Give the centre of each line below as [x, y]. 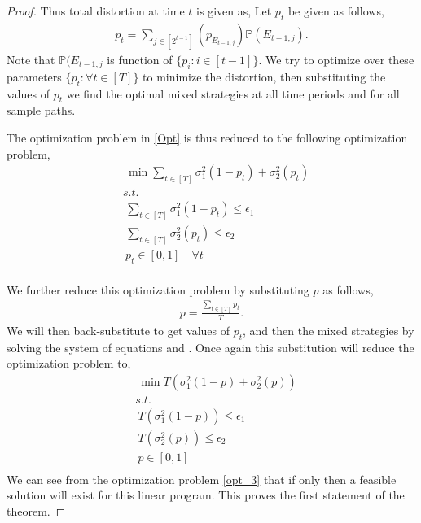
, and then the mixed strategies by [329, 330]
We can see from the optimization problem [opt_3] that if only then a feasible [202, 479]
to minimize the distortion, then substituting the [264, 76]
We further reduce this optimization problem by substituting [158, 289]
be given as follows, [336, 11]
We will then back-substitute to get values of [118, 330]
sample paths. [41, 110]
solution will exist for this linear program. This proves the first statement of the [206, 495]
